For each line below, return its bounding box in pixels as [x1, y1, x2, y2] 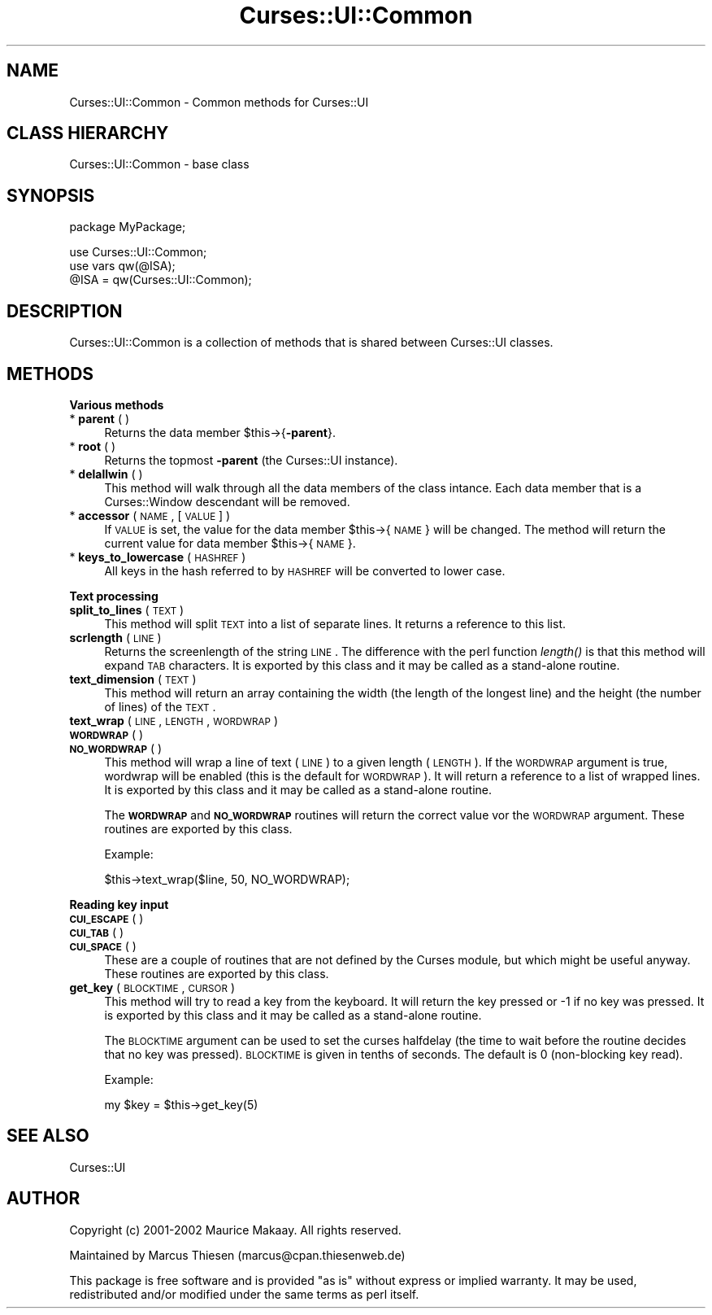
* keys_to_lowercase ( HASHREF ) [69, 549, 246, 564]
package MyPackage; [69, 220, 186, 234]
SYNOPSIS [7, 185, 95, 206]
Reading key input [69, 897, 169, 911]
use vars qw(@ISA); [69, 259, 176, 273]
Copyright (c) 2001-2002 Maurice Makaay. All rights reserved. [69, 1222, 402, 1237]
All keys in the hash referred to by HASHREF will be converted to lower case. [104, 563, 506, 578]
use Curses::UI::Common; [69, 245, 207, 260]
